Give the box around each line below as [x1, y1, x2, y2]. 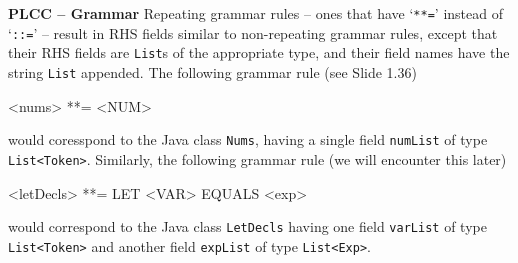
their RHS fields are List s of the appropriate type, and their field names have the [8, 42, 510, 63]
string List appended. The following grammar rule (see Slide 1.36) [8, 61, 417, 82]
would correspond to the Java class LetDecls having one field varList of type [8, 216, 487, 237]
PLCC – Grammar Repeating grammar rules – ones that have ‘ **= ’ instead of [8, 3, 503, 23]
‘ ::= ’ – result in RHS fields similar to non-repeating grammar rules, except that [8, 22, 498, 43]
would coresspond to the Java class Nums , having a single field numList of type [8, 129, 488, 150]
